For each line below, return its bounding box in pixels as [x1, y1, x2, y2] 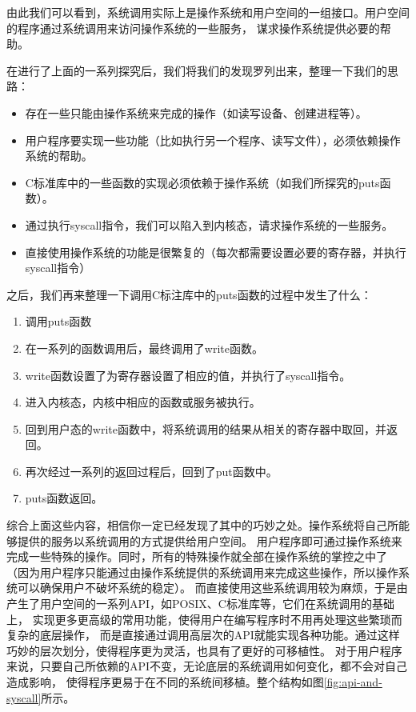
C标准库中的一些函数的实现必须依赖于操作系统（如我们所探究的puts [25, 174, 380, 190]
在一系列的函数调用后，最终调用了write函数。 [25, 339, 263, 356]
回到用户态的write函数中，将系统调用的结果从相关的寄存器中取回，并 [25, 420, 386, 437]
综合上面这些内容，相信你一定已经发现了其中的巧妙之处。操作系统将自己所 [6, 517, 398, 534]
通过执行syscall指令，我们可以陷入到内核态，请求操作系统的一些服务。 [25, 216, 394, 233]
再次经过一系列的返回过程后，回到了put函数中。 [25, 462, 278, 479]
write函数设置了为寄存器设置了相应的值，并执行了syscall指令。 [25, 366, 351, 383]
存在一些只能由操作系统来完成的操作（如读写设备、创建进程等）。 [25, 104, 367, 121]
